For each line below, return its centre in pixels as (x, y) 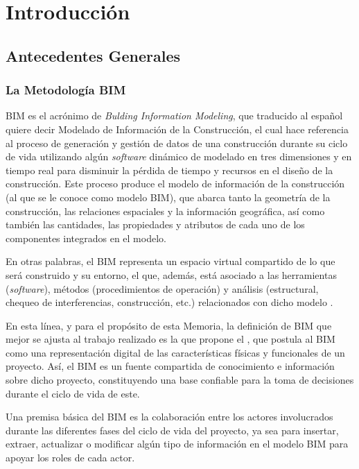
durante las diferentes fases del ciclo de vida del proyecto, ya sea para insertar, (172, 430)
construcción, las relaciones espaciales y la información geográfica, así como (165, 211)
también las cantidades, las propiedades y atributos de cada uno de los (155, 224)
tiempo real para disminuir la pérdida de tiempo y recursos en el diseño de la (169, 170)
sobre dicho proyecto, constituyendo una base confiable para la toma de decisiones (180, 380)
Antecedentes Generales (93, 55)
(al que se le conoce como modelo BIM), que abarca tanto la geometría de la (168, 197)
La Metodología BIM (66, 90)
